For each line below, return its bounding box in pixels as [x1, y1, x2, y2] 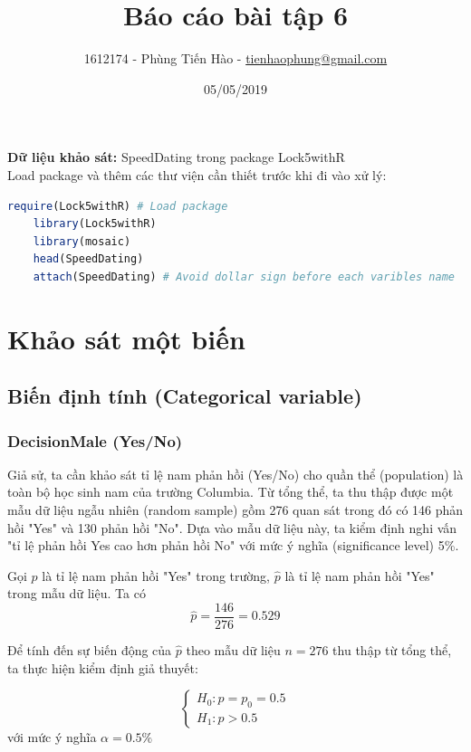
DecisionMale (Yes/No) [7, 429, 183, 452]
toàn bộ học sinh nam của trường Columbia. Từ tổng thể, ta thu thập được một [7, 482, 454, 501]
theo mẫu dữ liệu [186, 641, 281, 660]
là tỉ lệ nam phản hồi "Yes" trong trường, [42, 566, 271, 585]
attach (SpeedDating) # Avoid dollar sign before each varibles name [33, 270, 455, 283]
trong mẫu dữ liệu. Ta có [7, 584, 146, 603]
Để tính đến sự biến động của [7, 641, 172, 660]
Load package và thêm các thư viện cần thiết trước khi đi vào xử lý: [7, 165, 387, 184]
